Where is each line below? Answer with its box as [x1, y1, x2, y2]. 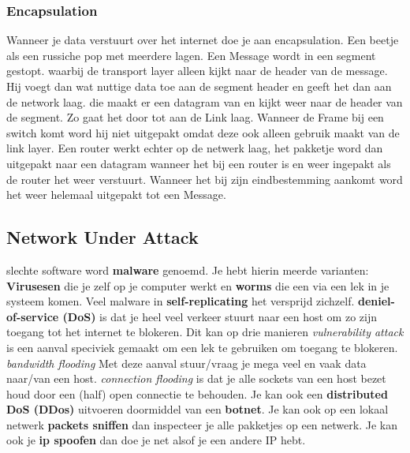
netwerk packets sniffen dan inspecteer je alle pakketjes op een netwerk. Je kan [6, 416, 397, 432]
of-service [6, 308, 59, 324]
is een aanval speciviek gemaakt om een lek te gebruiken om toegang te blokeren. [6, 339, 398, 355]
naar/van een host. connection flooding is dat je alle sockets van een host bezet [6, 370, 386, 387]
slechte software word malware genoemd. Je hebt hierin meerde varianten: [6, 261, 369, 278]
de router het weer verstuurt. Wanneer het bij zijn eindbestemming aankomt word [6, 170, 403, 187]
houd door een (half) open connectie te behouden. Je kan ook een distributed [6, 385, 388, 402]
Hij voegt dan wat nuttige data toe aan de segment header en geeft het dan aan [6, 78, 392, 94]
